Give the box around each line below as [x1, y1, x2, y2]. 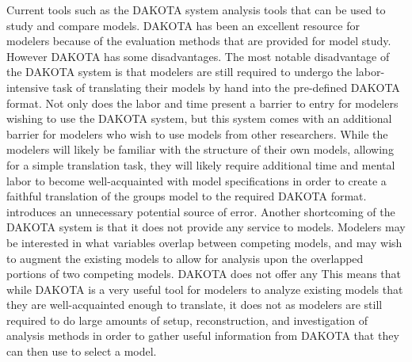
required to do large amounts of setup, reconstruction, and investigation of [6, 311, 368, 328]
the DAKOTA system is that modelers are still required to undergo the [6, 63, 353, 80]
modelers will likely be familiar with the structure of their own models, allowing [6, 141, 394, 158]
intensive [6, 78, 49, 95]
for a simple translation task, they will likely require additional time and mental [6, 156, 395, 173]
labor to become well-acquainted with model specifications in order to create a [6, 172, 387, 189]
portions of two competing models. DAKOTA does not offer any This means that [6, 265, 402, 282]
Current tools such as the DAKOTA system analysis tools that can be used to [6, 2, 386, 17]
